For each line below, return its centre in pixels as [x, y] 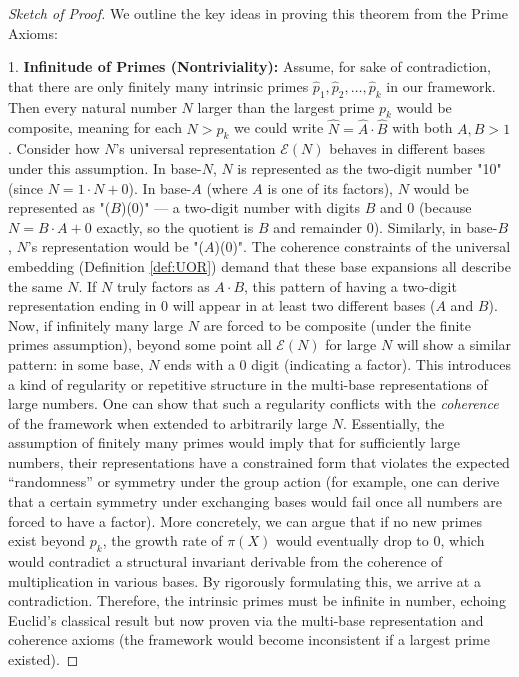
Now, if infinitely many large [96, 324]
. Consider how [54, 148]
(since [26, 187]
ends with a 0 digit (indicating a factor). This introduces [337, 363]
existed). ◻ [43, 659]
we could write [279, 127]
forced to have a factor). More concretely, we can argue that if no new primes [245, 520]
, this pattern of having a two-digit [350, 285]
